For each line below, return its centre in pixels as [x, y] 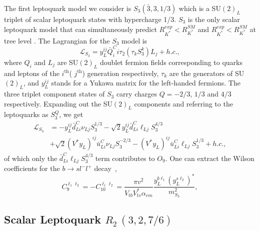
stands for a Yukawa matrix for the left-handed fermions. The [146, 83]
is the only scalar [214, 19]
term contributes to [125, 158]
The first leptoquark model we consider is [68, 8]
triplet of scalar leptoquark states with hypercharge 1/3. [90, 19]
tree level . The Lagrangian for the [57, 40]
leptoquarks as [26, 114]
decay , [105, 168]
